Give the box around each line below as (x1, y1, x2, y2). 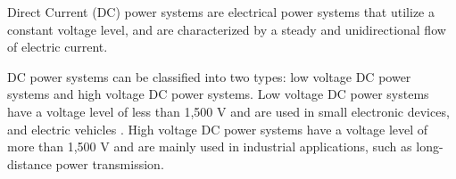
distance (7, 154, 52, 173)
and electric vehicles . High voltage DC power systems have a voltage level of (7, 119, 428, 138)
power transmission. (55, 154, 164, 173)
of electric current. (7, 37, 108, 56)
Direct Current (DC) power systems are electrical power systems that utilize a (7, 3, 435, 20)
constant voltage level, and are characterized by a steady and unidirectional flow (7, 20, 446, 38)
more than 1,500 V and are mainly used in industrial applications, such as (7, 137, 412, 156)
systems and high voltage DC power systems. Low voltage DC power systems (7, 85, 429, 103)
